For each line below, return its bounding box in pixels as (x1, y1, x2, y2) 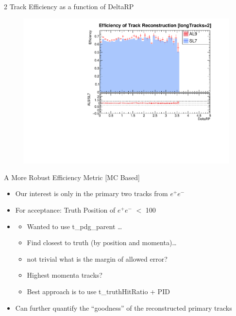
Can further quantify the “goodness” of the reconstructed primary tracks (15, 302, 232, 313)
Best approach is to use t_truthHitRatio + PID (27, 286, 170, 296)
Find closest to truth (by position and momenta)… (27, 237, 177, 248)
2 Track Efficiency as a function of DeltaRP (4, 1, 134, 11)
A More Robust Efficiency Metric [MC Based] (4, 172, 140, 182)
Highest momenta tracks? (27, 270, 102, 280)
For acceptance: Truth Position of (15, 205, 116, 215)
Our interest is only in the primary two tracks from (15, 188, 168, 199)
